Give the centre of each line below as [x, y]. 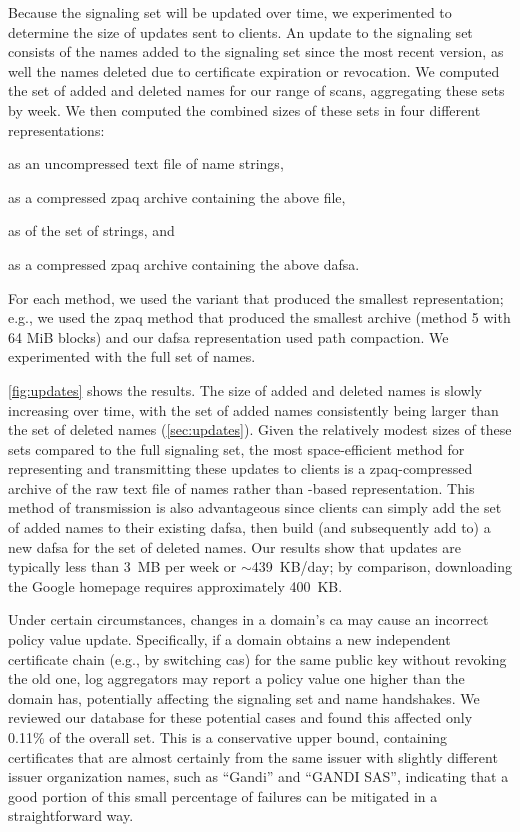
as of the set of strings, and [91, 230]
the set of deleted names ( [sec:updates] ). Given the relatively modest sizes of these [260, 429]
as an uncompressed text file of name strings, [146, 163]
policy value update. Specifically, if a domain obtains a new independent [229, 639]
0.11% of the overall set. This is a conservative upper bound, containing [228, 737]
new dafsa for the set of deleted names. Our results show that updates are [234, 546]
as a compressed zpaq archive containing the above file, [177, 196]
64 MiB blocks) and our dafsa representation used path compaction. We [228, 336]
